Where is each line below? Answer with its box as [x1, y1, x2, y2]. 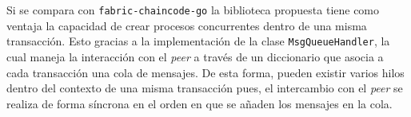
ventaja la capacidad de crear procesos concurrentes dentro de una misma [6, 17, 367, 33]
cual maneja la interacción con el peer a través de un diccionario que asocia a [6, 48, 384, 64]
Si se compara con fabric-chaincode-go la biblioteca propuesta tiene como [6, 2, 380, 18]
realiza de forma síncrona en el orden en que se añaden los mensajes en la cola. [6, 95, 393, 111]
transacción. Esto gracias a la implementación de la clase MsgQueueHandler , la [6, 33, 390, 49]
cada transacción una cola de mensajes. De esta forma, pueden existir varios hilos [6, 64, 405, 80]
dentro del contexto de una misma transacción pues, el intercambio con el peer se [6, 80, 403, 96]
